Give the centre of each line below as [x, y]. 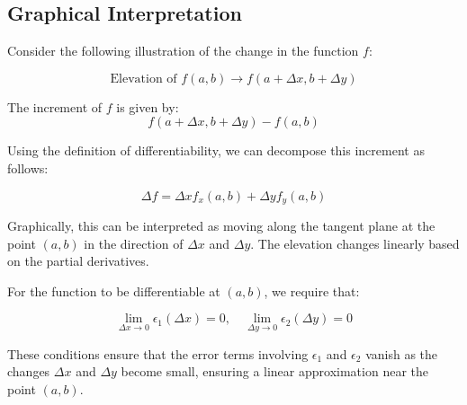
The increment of [55, 106]
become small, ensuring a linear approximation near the [274, 371]
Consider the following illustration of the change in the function [183, 51]
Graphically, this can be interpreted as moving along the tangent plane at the [221, 226]
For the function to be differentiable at [114, 291]
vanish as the [402, 353]
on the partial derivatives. [78, 261]
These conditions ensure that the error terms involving [158, 353]
